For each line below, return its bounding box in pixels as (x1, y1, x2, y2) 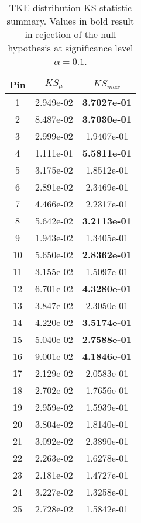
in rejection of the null (25, 27, 116, 41)
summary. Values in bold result (6, 14, 135, 27)
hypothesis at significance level (8, 41, 133, 54)
